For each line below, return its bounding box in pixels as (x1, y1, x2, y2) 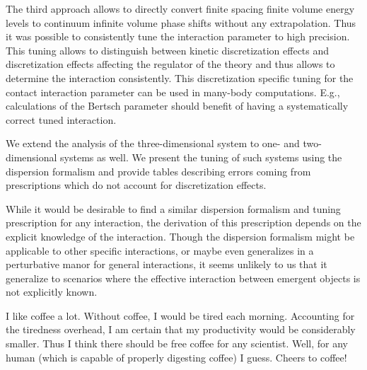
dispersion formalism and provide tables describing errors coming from (6, 163, 311, 178)
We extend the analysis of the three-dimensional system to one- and (6, 136, 300, 151)
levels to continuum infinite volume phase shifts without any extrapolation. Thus (6, 15, 356, 30)
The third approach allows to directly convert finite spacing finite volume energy (6, 1, 355, 16)
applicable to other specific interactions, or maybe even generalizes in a (6, 243, 314, 258)
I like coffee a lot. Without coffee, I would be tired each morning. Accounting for (6, 308, 355, 323)
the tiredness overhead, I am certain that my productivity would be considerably (6, 322, 356, 337)
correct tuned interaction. (6, 112, 117, 127)
